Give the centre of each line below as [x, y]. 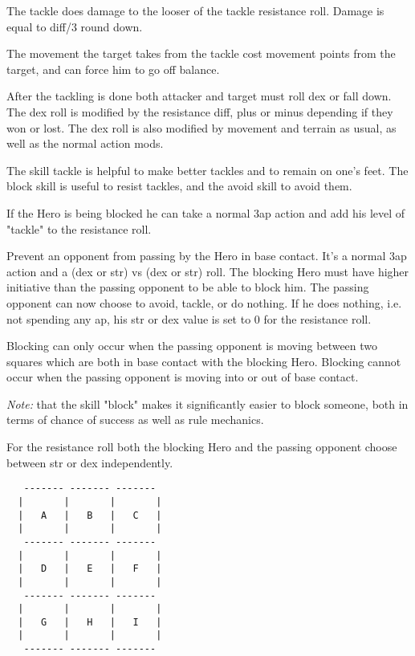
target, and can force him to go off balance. [113, 69]
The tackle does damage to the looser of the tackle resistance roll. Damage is [195, 10]
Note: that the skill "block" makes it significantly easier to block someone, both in [207, 403]
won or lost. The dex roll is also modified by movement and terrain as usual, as [201, 127]
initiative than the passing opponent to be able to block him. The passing [188, 287]
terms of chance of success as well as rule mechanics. [135, 420]
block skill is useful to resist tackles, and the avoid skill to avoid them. [179, 186]
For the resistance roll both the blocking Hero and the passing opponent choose [202, 447]
